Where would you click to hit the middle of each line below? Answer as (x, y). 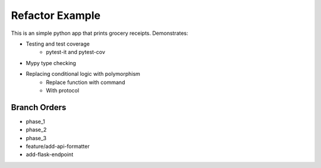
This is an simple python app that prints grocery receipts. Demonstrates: (100, 33)
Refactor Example (56, 15)
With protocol (63, 90)
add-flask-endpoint (50, 154)
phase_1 (35, 121)
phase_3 (36, 138)
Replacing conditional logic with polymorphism (83, 74)
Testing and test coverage (58, 44)
